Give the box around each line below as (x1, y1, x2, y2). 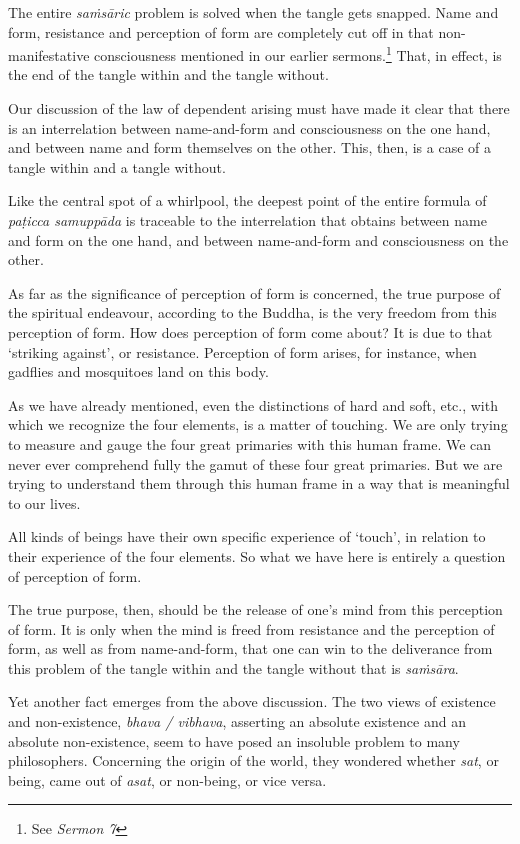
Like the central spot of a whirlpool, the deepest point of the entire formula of (8, 190, 487, 211)
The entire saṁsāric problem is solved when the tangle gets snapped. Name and (8, 2, 499, 22)
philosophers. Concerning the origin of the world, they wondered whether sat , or (8, 750, 499, 771)
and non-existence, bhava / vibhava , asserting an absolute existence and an (8, 711, 466, 732)
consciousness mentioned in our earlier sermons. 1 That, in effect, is (94, 42, 502, 65)
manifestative (8, 44, 90, 65)
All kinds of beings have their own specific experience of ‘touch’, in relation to (8, 526, 486, 547)
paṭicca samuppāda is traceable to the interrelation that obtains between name (8, 210, 487, 230)
